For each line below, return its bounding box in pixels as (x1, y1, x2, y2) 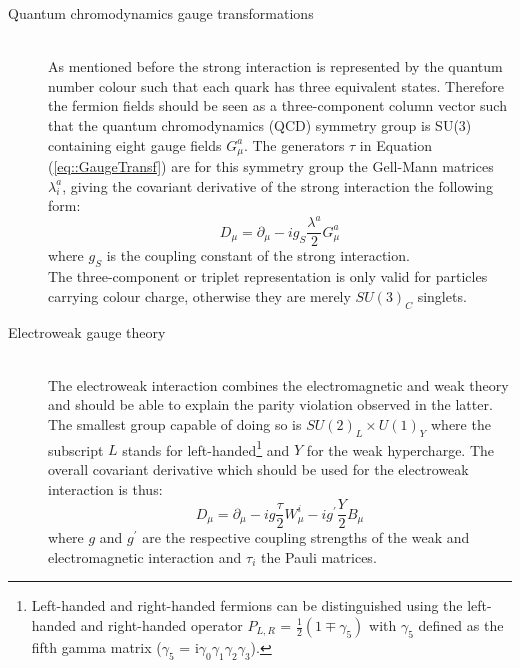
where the (430, 413, 491, 434)
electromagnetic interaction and (48, 546, 242, 567)
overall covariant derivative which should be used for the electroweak (48, 458, 469, 479)
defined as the (418, 615, 504, 635)
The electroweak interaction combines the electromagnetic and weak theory (48, 374, 509, 395)
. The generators (243, 134, 345, 155)
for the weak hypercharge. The (306, 439, 495, 460)
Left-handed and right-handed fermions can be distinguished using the (31, 595, 463, 616)
